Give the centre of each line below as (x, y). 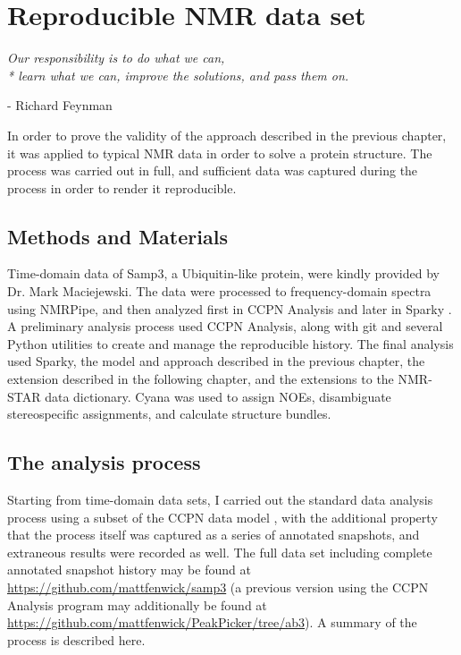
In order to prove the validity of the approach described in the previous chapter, (227, 135)
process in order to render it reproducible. (122, 187)
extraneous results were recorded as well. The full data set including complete (220, 552)
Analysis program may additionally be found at (137, 604)
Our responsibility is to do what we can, (116, 58)
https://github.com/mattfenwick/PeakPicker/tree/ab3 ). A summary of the (212, 622)
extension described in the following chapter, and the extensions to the (201, 379)
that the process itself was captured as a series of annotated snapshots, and (214, 535)
